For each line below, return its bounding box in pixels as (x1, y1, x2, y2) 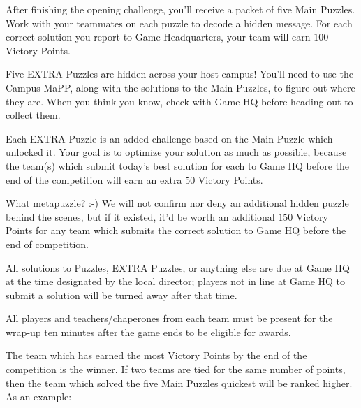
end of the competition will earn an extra (6, 172, 182, 187)
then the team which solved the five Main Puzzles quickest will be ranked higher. (6, 375, 353, 390)
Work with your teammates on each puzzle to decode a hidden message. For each (6, 15, 353, 30)
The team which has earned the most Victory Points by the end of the (6, 348, 307, 363)
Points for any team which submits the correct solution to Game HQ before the (6, 223, 346, 238)
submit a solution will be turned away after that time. (6, 287, 237, 302)
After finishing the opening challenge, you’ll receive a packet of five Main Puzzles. (6, 2, 355, 16)
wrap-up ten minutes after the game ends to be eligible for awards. (6, 324, 291, 339)
